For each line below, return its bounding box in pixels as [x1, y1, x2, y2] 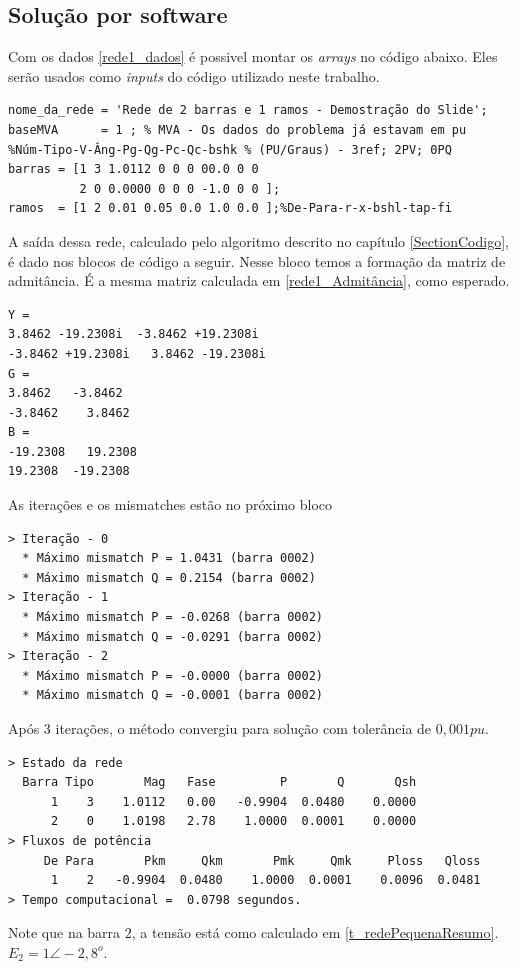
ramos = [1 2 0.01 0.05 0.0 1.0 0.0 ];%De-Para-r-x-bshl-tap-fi [8, 201, 452, 216]
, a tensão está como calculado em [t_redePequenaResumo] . [131, 922, 499, 943]
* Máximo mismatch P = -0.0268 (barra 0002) [22, 610, 323, 625]
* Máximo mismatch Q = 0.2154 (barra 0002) [22, 570, 316, 585]
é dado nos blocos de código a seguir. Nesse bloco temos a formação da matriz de [8, 250, 506, 271]
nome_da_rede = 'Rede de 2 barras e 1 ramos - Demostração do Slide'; [8, 103, 488, 118]
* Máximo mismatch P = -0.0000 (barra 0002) [22, 668, 323, 683]
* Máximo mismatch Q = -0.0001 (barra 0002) [22, 688, 323, 703]
